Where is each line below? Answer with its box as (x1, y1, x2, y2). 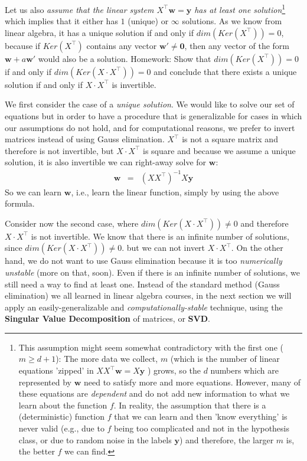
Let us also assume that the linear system (5, 3, 154, 15)
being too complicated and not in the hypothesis (114, 422, 289, 434)
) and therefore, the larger (179, 433, 274, 446)
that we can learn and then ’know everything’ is (114, 410, 288, 423)
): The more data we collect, (55, 352, 158, 365)
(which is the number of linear (170, 352, 280, 365)
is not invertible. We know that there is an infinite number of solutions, (31, 230, 289, 242)
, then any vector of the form (184, 39, 290, 51)
